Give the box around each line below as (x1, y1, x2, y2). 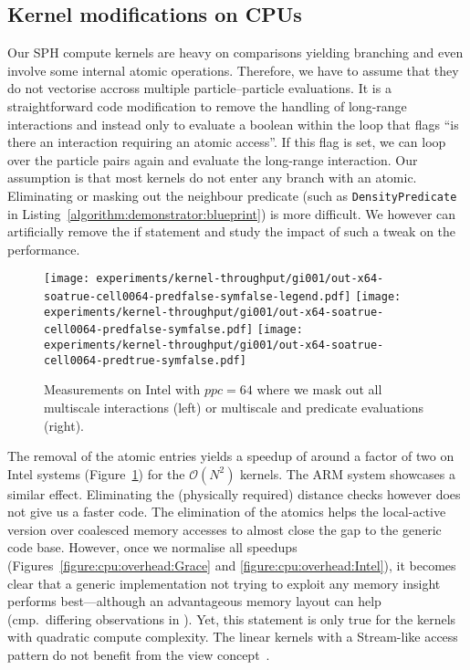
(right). (44, 415, 85, 434)
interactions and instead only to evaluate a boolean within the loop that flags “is (7, 114, 459, 133)
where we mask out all (256, 380, 382, 399)
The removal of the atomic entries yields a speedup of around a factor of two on (7, 446, 454, 466)
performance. (7, 239, 80, 258)
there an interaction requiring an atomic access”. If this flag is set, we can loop (7, 132, 446, 152)
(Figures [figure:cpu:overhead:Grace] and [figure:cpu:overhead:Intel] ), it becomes (7, 556, 456, 575)
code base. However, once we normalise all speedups (7, 538, 298, 557)
